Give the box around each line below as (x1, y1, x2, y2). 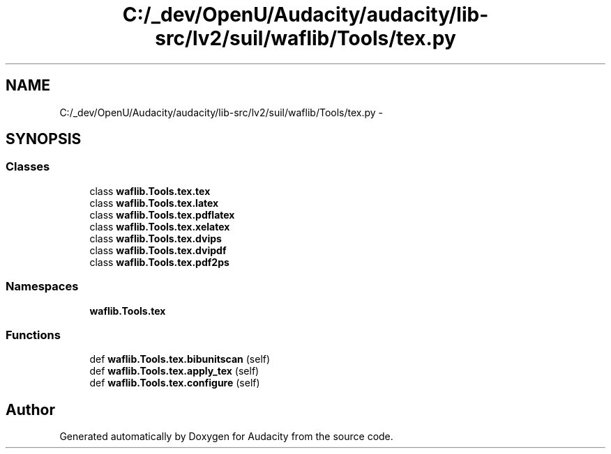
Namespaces (6, 279, 79, 294)
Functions (6, 327, 61, 342)
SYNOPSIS (6, 130, 82, 148)
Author (6, 400, 55, 418)
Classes (6, 159, 50, 174)
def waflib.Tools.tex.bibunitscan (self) (89, 353, 271, 366)
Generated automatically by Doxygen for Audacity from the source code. (59, 430, 393, 443)
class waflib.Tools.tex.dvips (89, 232, 222, 244)
